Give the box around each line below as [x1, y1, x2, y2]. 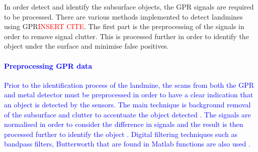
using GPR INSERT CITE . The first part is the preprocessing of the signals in [4, 21, 244, 32]
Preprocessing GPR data [4, 60, 93, 71]
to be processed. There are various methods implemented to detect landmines [4, 11, 243, 22]
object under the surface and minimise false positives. [4, 41, 169, 51]
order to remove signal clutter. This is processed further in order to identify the [4, 31, 249, 41]
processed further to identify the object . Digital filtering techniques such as [4, 128, 237, 139]
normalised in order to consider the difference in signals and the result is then [4, 119, 243, 129]
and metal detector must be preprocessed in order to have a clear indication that [4, 89, 253, 100]
